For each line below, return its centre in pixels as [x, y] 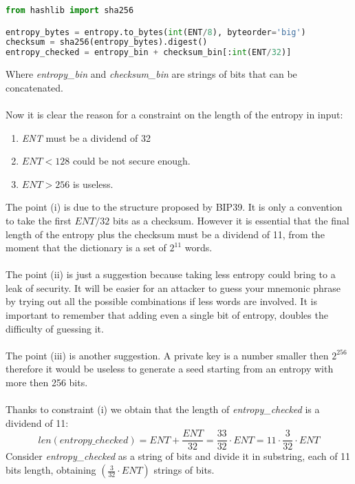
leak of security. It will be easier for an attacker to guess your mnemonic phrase [173, 287]
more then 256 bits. [47, 382]
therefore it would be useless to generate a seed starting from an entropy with [170, 369]
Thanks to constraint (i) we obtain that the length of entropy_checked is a [163, 409]
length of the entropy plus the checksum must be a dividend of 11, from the [165, 234]
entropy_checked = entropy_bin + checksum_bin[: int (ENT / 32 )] [149, 53]
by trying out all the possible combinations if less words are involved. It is [161, 301]
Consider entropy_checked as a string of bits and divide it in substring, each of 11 [178, 456]
